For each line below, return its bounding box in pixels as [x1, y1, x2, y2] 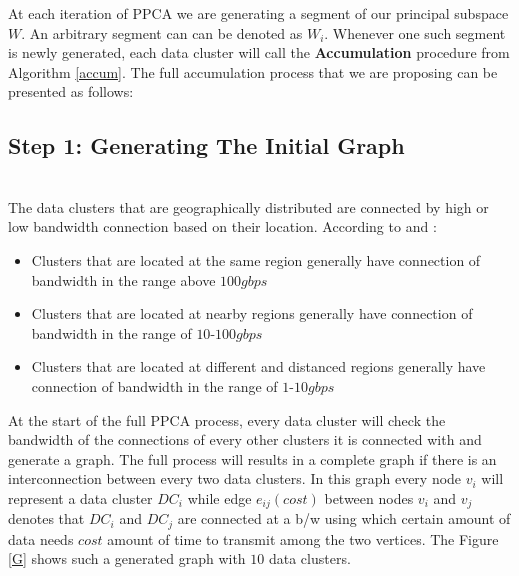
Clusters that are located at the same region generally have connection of [31, 249, 481, 270]
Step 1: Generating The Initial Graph [8, 130, 405, 161]
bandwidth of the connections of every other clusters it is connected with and [8, 429, 482, 450]
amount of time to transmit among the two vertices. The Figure [107, 528, 499, 549]
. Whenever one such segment [324, 22, 506, 43]
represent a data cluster [8, 487, 153, 508]
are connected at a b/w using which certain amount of [177, 508, 511, 529]
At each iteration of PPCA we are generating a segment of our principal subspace [8, 3, 509, 23]
